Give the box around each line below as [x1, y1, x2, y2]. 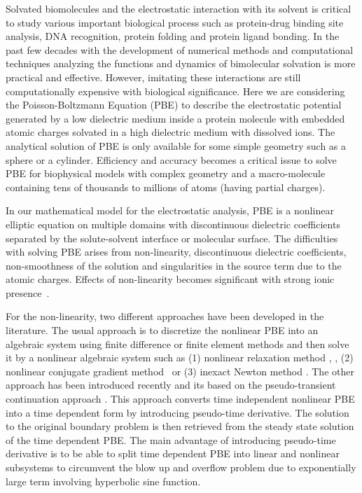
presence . [6, 285, 50, 300]
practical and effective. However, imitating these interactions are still [6, 69, 301, 84]
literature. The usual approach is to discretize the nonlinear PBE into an [6, 323, 319, 338]
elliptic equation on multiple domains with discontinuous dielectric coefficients [6, 216, 340, 231]
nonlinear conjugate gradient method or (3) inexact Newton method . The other [6, 363, 354, 378]
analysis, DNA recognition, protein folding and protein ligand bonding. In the [6, 29, 340, 43]
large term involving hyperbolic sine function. [6, 473, 201, 488]
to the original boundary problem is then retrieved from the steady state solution [6, 419, 354, 433]
